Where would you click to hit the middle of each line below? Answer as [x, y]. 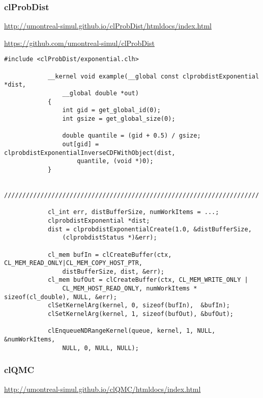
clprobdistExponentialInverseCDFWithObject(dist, [90, 153]
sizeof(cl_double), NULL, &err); [61, 297]
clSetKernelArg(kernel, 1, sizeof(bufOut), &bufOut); [141, 314]
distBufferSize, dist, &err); [113, 271]
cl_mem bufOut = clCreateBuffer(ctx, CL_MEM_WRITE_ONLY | [148, 280]
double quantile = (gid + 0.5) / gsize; [131, 136]
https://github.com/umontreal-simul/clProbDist [79, 43]
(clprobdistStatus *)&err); [110, 238]
